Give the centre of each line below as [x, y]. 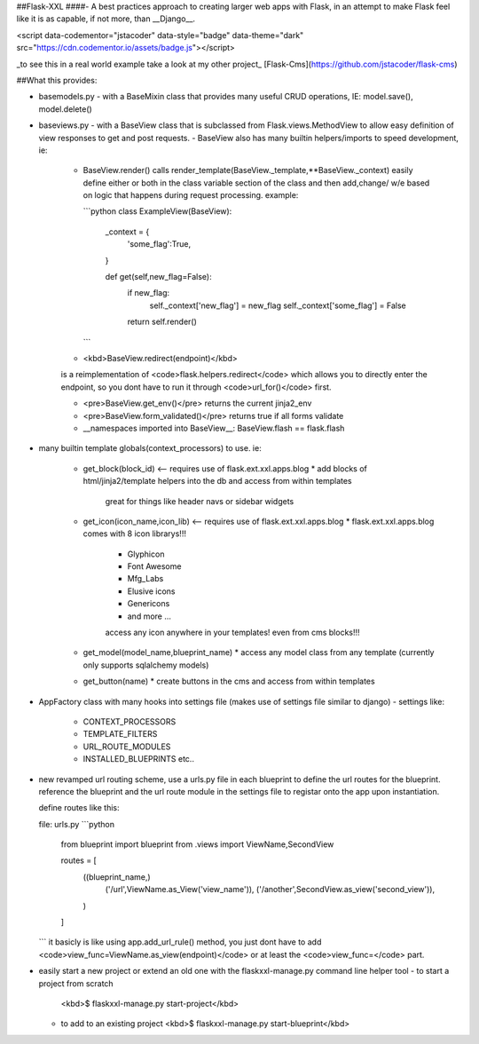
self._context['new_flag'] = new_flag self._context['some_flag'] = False [278, 305]
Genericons [149, 604]
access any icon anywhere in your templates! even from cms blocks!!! [232, 633]
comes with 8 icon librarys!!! [134, 534]
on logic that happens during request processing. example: [191, 195]
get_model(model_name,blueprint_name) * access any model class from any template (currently [259, 652]
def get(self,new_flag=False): [158, 277]
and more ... [149, 616]
